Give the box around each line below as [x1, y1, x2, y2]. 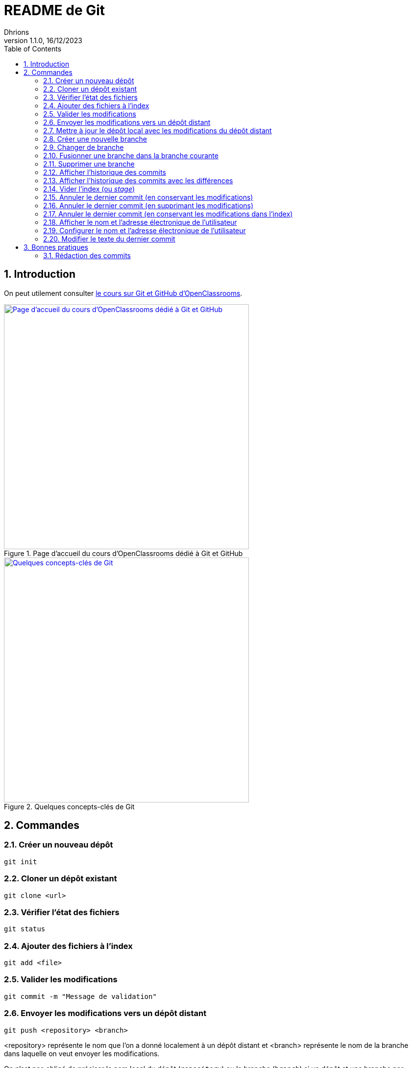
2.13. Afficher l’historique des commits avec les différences [43, 176, 233, 185]
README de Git [4, 2, 105, 19]
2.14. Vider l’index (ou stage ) [43, 184, 135, 193]
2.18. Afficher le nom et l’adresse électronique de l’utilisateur [43, 218, 237, 226]
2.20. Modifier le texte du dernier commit [43, 234, 175, 243]
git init [4, 857, 37, 866]
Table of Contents [4, 44, 62, 53]
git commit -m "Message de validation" [4, 992, 157, 1000]
